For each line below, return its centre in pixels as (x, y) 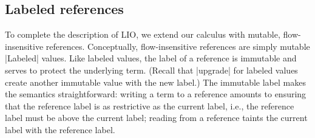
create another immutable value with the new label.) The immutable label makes (155, 82)
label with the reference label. (60, 129)
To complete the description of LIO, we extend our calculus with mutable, (143, 34)
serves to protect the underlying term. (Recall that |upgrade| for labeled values (151, 70)
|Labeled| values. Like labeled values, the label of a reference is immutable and (151, 58)
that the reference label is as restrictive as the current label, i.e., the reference (150, 105)
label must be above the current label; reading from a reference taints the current (156, 118)
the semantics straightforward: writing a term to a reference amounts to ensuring (156, 94)
